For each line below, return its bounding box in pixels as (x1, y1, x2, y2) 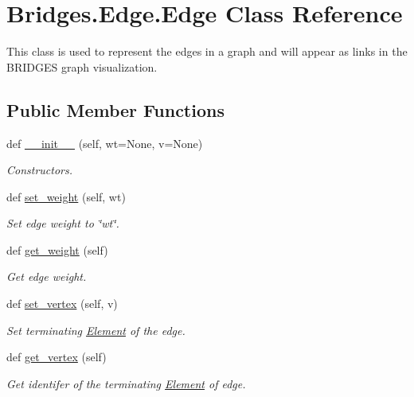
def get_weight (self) (6, 241, 108, 258)
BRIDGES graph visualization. (6, 58, 158, 75)
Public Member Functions (6, 97, 225, 122)
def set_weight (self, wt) (6, 188, 126, 204)
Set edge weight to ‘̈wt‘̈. (6, 215, 119, 232)
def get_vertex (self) (6, 348, 107, 365)
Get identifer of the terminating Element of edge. (6, 375, 246, 391)
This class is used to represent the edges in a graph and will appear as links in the (6, 43, 408, 60)
